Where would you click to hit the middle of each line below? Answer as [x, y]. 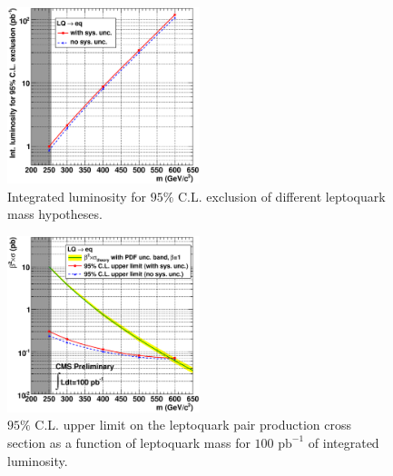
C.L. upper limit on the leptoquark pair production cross [193, 425]
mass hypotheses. [55, 214]
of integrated [344, 442]
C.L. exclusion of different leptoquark [282, 196]
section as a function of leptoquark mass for [129, 442]
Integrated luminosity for [77, 196]
